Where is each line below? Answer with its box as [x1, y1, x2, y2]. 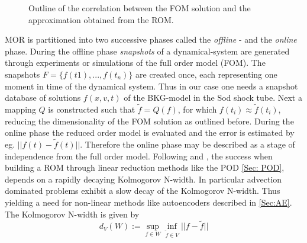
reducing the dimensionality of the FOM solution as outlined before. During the [5, 114, 294, 127]
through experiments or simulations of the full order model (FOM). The [5, 56, 266, 69]
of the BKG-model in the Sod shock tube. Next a [124, 91, 302, 104]
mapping [5, 103, 36, 115]
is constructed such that [48, 103, 135, 115]
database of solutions [5, 91, 81, 104]
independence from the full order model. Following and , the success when [5, 149, 273, 162]
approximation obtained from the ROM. [28, 13, 174, 25]
